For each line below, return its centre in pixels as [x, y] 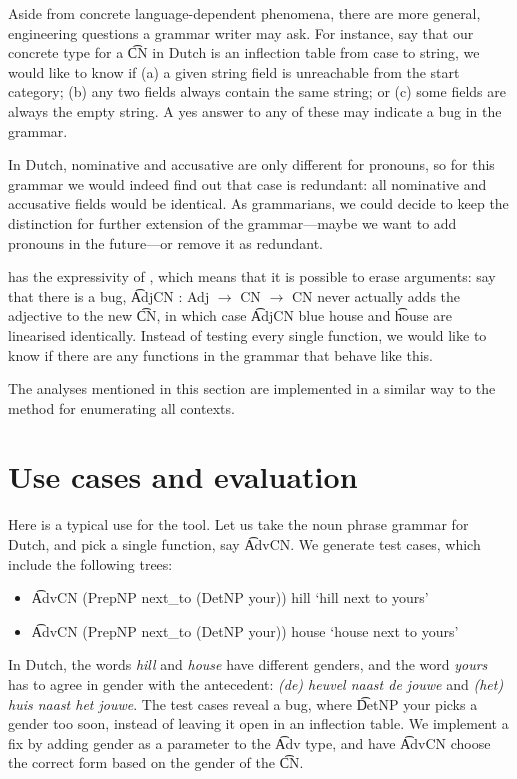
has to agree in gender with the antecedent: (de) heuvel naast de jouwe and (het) [256, 683]
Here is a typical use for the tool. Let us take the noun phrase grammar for [238, 524]
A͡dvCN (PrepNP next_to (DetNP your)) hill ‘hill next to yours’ [230, 597]
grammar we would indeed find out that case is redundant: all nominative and [247, 183]
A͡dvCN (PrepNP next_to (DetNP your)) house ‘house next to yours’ [245, 630]
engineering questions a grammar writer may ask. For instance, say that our [241, 32]
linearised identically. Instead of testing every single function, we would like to [247, 334]
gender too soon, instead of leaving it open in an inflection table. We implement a [258, 723]
